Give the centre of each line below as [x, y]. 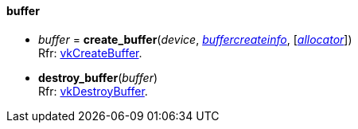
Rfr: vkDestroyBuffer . [93, 91]
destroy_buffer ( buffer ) [98, 77]
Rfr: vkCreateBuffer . [90, 53]
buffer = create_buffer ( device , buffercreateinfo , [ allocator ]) [195, 39]
